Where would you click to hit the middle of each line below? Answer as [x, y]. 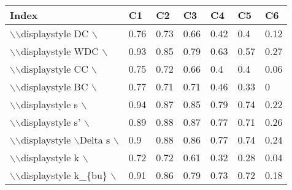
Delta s [95, 140]
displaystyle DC [55, 33]
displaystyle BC [55, 86]
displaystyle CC [55, 69]
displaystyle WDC [60, 51]
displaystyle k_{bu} [64, 175]
